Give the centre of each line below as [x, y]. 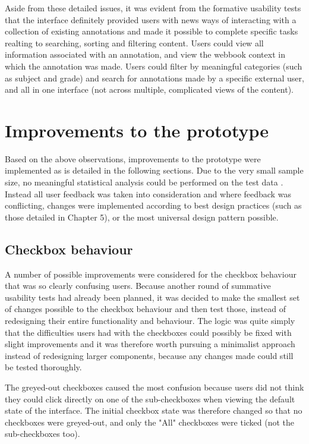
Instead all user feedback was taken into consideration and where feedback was [148, 193]
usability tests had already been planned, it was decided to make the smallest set [152, 297]
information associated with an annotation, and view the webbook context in [145, 54]
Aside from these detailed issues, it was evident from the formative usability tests [153, 8]
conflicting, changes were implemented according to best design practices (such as [153, 205]
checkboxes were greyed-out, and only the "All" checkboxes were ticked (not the [150, 422]
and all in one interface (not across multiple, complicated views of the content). [149, 89]
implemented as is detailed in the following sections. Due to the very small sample [154, 170]
